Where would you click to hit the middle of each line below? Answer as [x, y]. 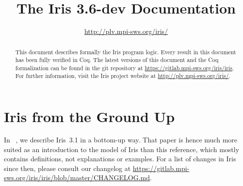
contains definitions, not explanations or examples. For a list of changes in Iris [120, 159]
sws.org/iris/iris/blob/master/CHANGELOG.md [77, 178]
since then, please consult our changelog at [67, 168]
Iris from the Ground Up [89, 116]
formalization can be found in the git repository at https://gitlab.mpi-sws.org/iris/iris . [125, 68]
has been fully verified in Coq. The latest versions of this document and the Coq [117, 60]
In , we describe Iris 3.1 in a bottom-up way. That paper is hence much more [121, 140]
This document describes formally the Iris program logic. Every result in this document [126, 52]
